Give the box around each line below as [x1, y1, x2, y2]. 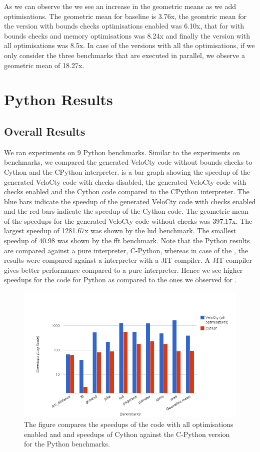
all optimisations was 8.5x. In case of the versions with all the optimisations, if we [4, 40, 255, 51]
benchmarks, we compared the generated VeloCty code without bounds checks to [4, 157, 252, 167]
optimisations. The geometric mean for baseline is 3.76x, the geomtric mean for [4, 11, 246, 21]
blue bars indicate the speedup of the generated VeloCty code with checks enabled [4, 196, 256, 206]
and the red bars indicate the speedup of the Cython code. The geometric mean [4, 206, 248, 216]
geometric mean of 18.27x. [4, 60, 84, 70]
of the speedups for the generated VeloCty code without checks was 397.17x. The [4, 215, 252, 226]
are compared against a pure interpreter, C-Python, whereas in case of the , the [4, 245, 248, 255]
